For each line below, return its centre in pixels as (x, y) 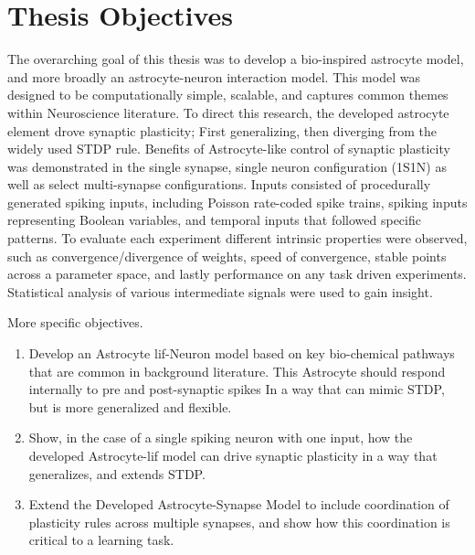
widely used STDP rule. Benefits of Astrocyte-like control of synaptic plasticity (229, 149)
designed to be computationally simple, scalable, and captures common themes (228, 95)
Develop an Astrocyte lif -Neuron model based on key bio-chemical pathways (242, 353)
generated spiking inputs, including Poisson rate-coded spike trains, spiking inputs (237, 202)
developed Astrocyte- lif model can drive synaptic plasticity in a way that (233, 455)
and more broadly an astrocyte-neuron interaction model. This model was (214, 76)
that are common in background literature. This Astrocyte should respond (237, 371)
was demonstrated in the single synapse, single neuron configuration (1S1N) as (227, 166)
